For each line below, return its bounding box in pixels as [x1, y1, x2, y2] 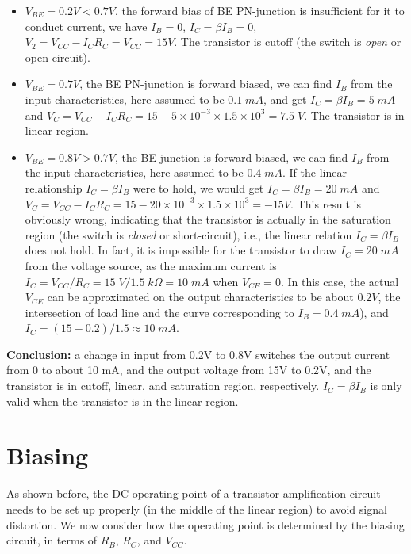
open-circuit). [25, 48, 90, 65]
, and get [263, 90, 307, 107]
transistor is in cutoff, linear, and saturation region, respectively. [6, 377, 320, 394]
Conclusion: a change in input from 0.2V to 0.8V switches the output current [6, 346, 390, 362]
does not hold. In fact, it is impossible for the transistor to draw [25, 242, 337, 258]
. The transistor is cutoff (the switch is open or [174, 33, 401, 50]
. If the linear [282, 164, 347, 181]
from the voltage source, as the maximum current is [25, 257, 277, 273]
